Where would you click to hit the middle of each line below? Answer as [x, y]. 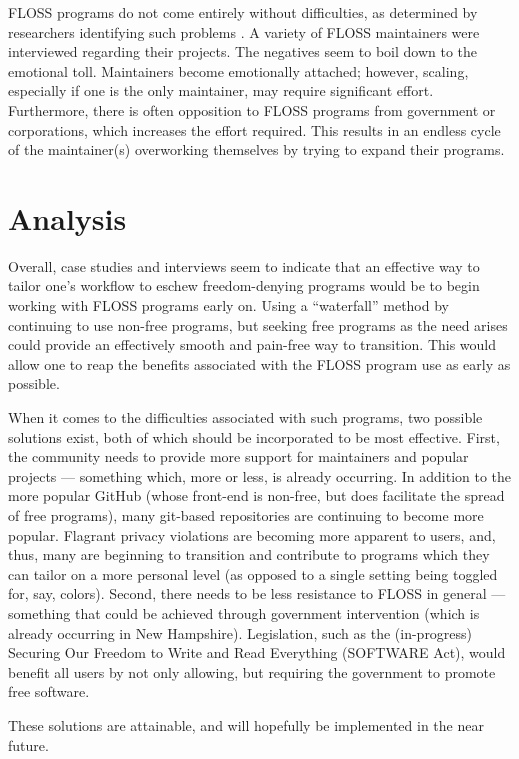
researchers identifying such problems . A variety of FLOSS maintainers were [244, 31]
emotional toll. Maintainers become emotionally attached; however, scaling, [238, 70]
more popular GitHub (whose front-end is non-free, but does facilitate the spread [256, 495]
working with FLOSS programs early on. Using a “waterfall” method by [228, 305]
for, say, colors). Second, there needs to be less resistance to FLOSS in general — [257, 593]
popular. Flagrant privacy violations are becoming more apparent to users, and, [252, 534]
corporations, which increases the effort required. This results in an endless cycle [254, 129]
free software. [49, 691]
